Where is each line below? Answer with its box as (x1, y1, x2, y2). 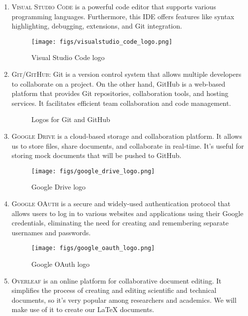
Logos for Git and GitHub (31, 114, 110, 125)
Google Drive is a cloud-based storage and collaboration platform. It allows (11, 131, 242, 141)
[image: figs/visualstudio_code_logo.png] (31, 38, 173, 45)
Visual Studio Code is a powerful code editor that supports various (11, 1, 216, 11)
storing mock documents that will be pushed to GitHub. (11, 150, 182, 160)
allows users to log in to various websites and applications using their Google (11, 208, 244, 218)
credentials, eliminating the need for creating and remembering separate (11, 218, 229, 228)
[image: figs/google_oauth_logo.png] (31, 245, 155, 252)
